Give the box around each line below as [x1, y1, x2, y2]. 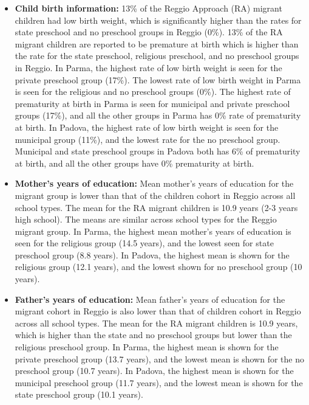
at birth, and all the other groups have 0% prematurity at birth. [15, 156, 254, 169]
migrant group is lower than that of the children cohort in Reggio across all [15, 189, 296, 201]
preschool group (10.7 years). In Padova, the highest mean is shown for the [15, 364, 294, 377]
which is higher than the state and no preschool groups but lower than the [15, 328, 292, 341]
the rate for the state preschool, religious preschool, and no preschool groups [15, 49, 299, 62]
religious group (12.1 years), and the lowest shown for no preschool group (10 [15, 260, 302, 273]
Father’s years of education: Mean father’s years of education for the [15, 292, 285, 305]
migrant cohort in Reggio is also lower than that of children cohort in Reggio [15, 305, 301, 317]
